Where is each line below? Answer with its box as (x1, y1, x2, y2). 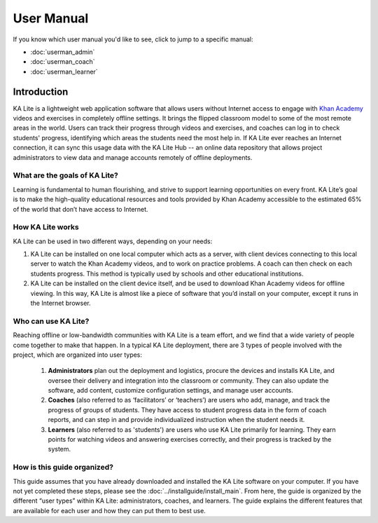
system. (48, 445, 71, 454)
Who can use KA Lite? (13, 316, 90, 326)
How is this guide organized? (13, 463, 113, 473)
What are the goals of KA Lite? (13, 170, 118, 180)
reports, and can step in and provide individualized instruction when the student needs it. (48, 416, 305, 424)
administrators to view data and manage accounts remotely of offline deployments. (13, 153, 253, 161)
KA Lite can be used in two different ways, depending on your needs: (13, 237, 213, 245)
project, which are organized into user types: (13, 351, 143, 359)
